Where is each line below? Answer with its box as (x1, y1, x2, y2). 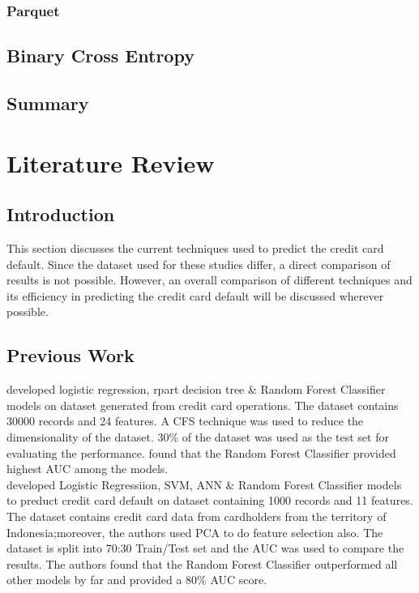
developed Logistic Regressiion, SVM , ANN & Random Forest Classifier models (6, 476, 402, 493)
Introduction (6, 202, 115, 227)
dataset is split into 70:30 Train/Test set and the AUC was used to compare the (6, 540, 404, 557)
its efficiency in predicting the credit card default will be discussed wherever (6, 287, 384, 304)
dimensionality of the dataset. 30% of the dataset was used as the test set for (6, 428, 389, 445)
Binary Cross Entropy (6, 43, 195, 68)
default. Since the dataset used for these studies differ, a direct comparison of (6, 255, 391, 272)
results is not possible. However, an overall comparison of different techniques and (6, 271, 413, 288)
